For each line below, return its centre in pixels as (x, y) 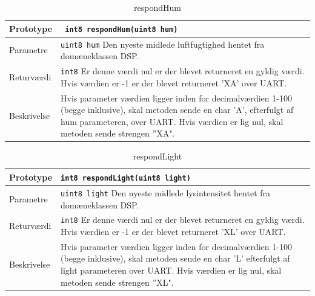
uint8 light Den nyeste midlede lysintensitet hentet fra (166, 192)
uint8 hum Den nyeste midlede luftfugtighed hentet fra (163, 44)
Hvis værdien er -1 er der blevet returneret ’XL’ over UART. (173, 232)
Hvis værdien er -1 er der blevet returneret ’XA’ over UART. (174, 82)
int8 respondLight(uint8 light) (126, 178)
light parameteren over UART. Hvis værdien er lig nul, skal (171, 270)
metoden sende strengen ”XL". (117, 282)
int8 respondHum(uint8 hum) (121, 29)
